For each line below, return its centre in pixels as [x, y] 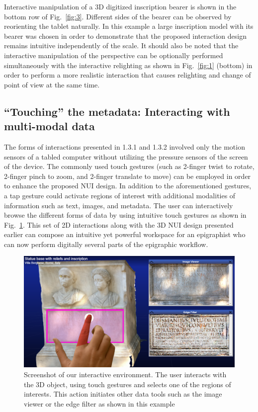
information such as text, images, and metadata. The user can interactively [119, 205]
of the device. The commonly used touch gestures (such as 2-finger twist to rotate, [129, 166]
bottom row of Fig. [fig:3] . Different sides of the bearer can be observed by [118, 16]
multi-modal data [49, 126]
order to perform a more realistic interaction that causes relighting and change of [128, 75]
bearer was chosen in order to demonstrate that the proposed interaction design [125, 36]
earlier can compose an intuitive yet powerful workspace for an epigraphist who [125, 234]
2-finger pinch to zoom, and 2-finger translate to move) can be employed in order [128, 176]
